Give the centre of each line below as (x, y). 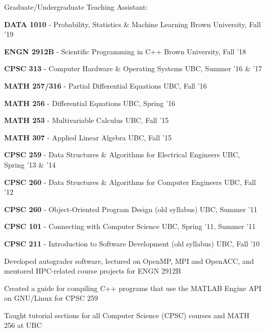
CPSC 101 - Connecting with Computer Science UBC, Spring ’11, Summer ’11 (130, 226)
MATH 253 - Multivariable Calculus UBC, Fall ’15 (87, 120)
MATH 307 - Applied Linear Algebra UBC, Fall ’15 (88, 137)
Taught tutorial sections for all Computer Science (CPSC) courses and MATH (127, 315)
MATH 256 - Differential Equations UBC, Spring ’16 (90, 103)
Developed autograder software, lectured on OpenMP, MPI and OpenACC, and (129, 261)
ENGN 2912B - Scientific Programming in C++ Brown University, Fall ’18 (125, 51)
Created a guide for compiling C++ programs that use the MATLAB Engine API (133, 288)
